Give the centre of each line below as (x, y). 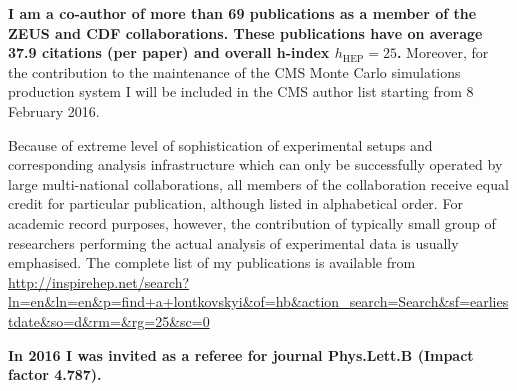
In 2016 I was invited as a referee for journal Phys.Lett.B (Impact (241, 354)
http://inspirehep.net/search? (99, 281)
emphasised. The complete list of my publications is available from (212, 262)
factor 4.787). (55, 374)
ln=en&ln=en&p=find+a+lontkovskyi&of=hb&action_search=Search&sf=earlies (258, 301)
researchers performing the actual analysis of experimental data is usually (233, 242)
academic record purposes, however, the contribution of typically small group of (252, 222)
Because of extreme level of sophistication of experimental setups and (220, 144)
